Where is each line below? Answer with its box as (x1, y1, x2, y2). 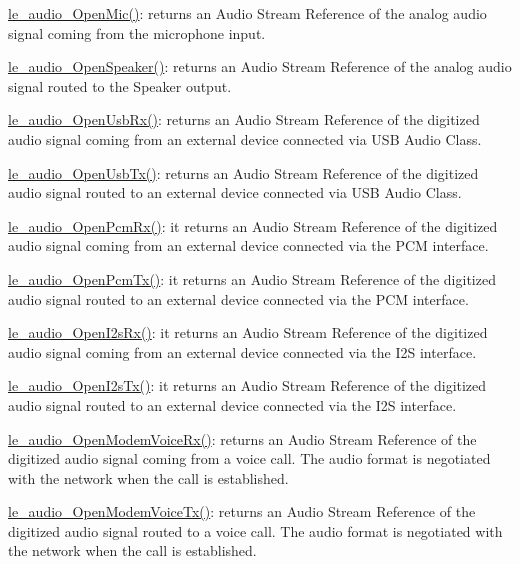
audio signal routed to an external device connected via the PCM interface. (8, 288, 469, 309)
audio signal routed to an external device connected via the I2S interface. (8, 394, 457, 415)
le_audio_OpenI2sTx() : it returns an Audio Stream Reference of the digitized (8, 375, 487, 396)
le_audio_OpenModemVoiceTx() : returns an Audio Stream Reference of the (8, 501, 476, 522)
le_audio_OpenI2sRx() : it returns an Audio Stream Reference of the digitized (8, 322, 488, 343)
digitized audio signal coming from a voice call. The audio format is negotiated (8, 448, 491, 469)
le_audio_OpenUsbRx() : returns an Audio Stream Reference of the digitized (8, 109, 480, 130)
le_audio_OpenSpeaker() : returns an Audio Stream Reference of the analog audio (8, 56, 512, 77)
